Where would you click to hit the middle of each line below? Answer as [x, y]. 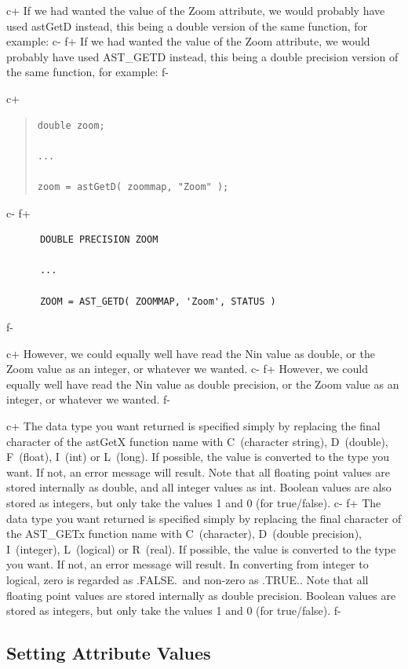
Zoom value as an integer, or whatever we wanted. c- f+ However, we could [187, 369]
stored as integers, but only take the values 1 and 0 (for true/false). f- [174, 611]
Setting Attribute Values [109, 653]
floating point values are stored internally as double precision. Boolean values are [201, 595]
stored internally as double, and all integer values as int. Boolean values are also [199, 487]
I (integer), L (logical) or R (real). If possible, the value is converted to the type [201, 548]
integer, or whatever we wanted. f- [88, 399]
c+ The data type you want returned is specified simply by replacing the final [193, 426]
